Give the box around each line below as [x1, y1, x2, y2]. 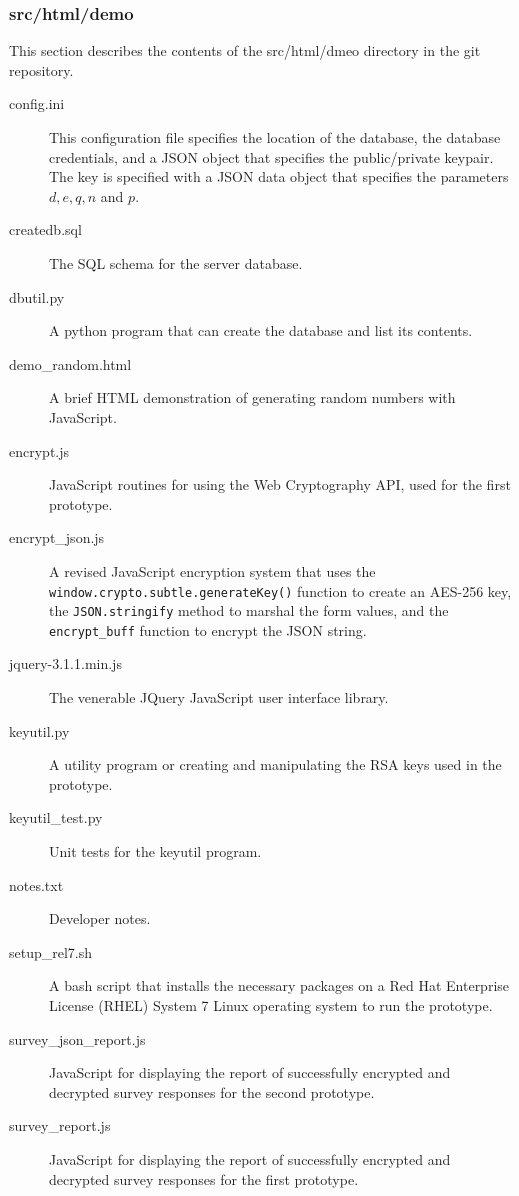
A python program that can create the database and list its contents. [49, 320, 473, 341]
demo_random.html [9, 353, 132, 374]
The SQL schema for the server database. [49, 252, 303, 273]
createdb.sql [9, 219, 82, 240]
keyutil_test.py [9, 807, 103, 828]
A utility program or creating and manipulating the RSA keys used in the [49, 754, 502, 775]
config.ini [9, 93, 65, 114]
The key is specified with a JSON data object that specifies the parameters [49, 166, 509, 187]
